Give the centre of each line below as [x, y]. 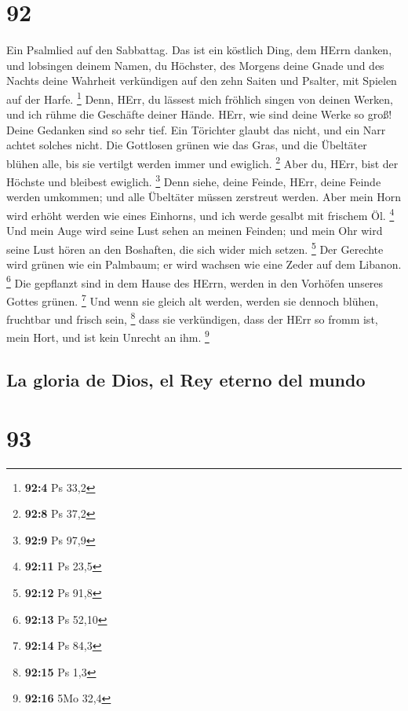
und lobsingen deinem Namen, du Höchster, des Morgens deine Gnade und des [195, 65]
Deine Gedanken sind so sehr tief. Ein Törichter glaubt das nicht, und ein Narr [196, 129]
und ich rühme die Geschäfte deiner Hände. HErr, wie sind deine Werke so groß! [199, 114]
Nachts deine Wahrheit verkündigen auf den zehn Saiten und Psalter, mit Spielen [202, 81]
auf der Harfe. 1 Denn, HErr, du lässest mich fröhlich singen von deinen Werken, [200, 97]
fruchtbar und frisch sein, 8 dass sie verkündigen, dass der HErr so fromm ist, [192, 318]
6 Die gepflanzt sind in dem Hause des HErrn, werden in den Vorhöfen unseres [195, 281]
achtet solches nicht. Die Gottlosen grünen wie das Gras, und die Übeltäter [187, 145]
